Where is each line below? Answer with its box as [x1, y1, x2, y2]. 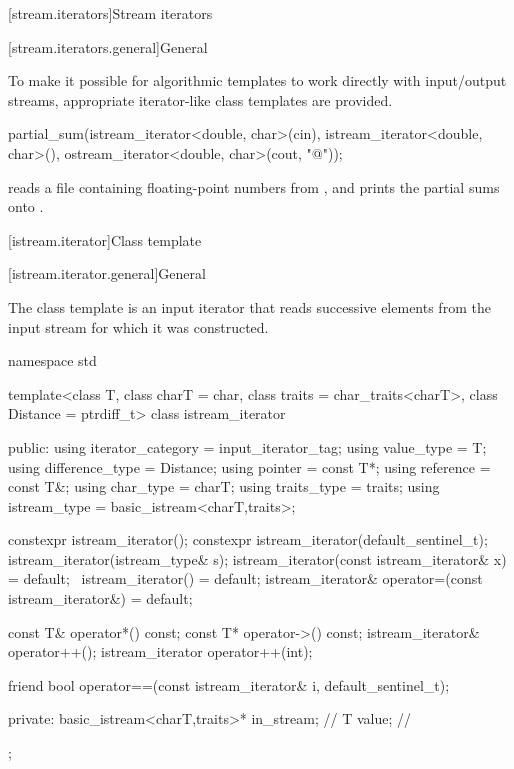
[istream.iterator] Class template [8, 229, 202, 250]
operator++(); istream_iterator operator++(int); [8, 641, 313, 662]
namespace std [8, 350, 97, 371]
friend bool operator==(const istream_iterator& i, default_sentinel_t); [8, 674, 450, 695]
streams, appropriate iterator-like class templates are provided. [8, 89, 393, 110]
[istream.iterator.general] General [8, 263, 206, 284]
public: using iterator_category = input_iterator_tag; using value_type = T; [8, 436, 487, 457]
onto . [8, 196, 44, 217]
